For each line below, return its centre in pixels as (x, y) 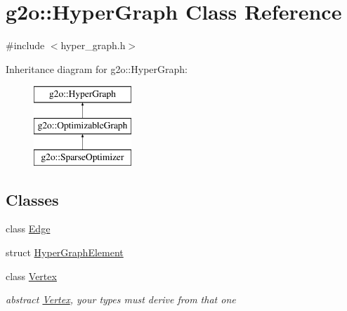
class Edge (28, 229)
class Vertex (31, 276)
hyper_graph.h (93, 45)
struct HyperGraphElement (65, 252)
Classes (32, 199)
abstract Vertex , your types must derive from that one (121, 299)
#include (25, 45)
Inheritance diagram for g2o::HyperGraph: (97, 68)
